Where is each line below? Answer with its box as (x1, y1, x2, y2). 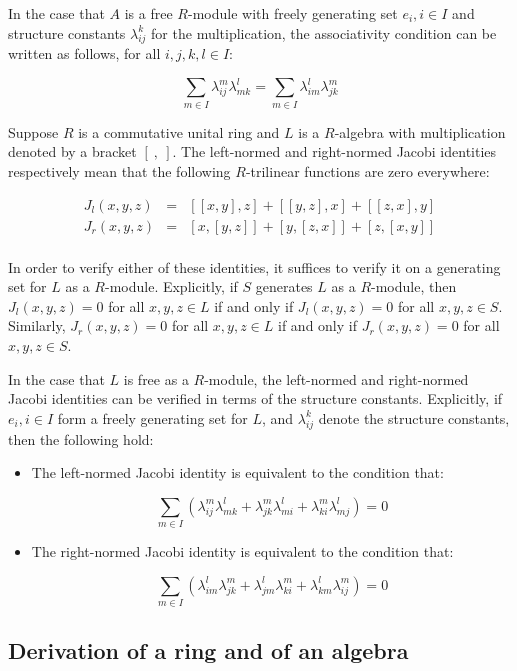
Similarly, (8, 315, 66, 336)
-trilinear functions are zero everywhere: (245, 161, 490, 181)
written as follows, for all (8, 43, 161, 64)
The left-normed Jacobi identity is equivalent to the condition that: (31, 462, 444, 483)
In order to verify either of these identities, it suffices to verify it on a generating (8, 256, 501, 277)
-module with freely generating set (187, 3, 398, 23)
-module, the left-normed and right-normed (204, 368, 469, 389)
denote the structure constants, (318, 407, 510, 428)
